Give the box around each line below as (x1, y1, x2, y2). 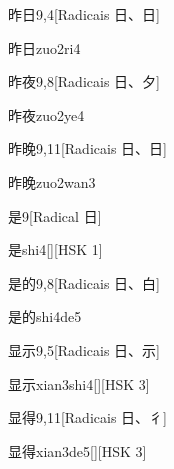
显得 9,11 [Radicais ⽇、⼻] (8, 407, 167, 428)
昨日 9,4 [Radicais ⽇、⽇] (8, 4, 160, 24)
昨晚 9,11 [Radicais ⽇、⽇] (8, 138, 167, 159)
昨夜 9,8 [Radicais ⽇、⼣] (8, 71, 160, 92)
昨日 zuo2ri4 (8, 37, 81, 58)
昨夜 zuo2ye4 (8, 104, 85, 125)
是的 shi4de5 (8, 306, 82, 327)
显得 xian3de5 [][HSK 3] (8, 440, 147, 461)
